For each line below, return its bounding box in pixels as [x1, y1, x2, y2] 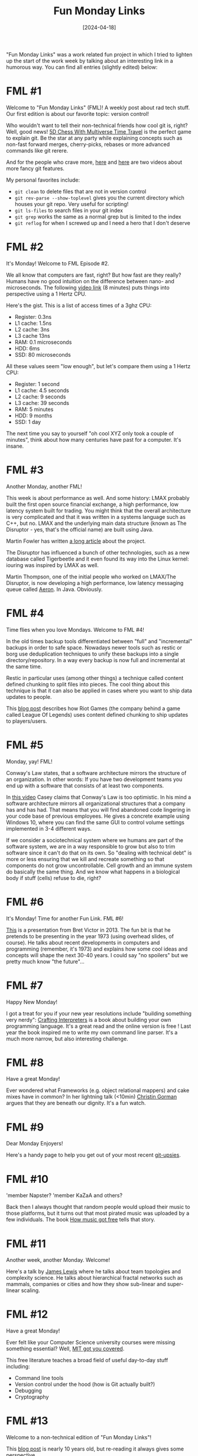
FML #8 [6, 1056, 44, 1069]
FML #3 [6, 463, 44, 476]
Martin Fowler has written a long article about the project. [6, 537, 146, 545]
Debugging [14, 1387, 43, 1394]
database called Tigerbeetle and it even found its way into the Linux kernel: [6, 555, 189, 562]
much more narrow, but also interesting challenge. [6, 1035, 128, 1042]
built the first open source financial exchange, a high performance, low [6, 501, 179, 508]
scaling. [21, 1287, 40, 1294]
